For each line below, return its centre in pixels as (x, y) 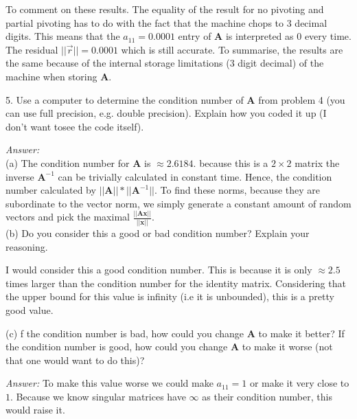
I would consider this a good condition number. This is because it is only (159, 270)
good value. (30, 309)
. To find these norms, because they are (237, 190)
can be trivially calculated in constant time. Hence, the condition (195, 176)
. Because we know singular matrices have (98, 396)
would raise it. (35, 410)
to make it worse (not (287, 347)
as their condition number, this (267, 396)
